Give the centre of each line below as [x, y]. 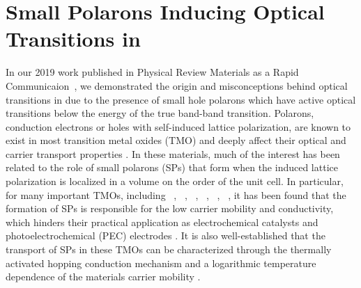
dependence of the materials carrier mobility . [103, 277]
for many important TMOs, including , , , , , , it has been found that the [176, 194]
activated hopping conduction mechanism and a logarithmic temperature [161, 263]
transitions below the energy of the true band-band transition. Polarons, [160, 113]
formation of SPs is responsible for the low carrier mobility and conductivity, [170, 208]
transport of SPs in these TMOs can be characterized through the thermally [169, 249]
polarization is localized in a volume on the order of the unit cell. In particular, [175, 181]
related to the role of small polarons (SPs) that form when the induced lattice [172, 167]
